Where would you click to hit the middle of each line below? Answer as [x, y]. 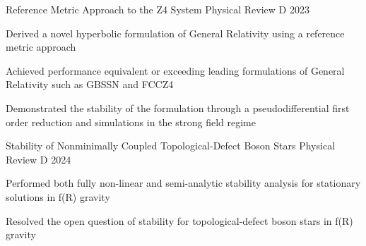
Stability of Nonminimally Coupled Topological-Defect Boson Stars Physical [171, 146]
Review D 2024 [39, 159]
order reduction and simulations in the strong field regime [131, 122]
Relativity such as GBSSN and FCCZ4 [90, 84]
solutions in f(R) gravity [58, 196]
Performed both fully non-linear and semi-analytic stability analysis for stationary [183, 183]
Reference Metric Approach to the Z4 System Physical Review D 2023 [158, 9]
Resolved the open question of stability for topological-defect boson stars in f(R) [179, 220]
